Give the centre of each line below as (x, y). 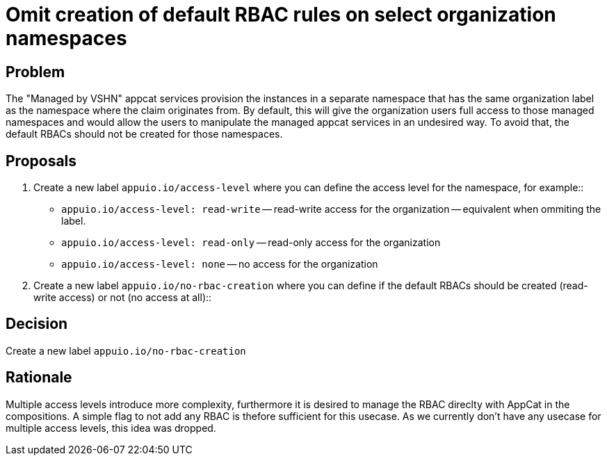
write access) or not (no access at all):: (123, 298)
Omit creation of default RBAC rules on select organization (281, 15)
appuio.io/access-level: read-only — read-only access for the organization (251, 243)
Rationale (39, 378)
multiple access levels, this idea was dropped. (111, 428)
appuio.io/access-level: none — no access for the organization (220, 264)
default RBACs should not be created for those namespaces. (144, 134)
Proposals (41, 161)
